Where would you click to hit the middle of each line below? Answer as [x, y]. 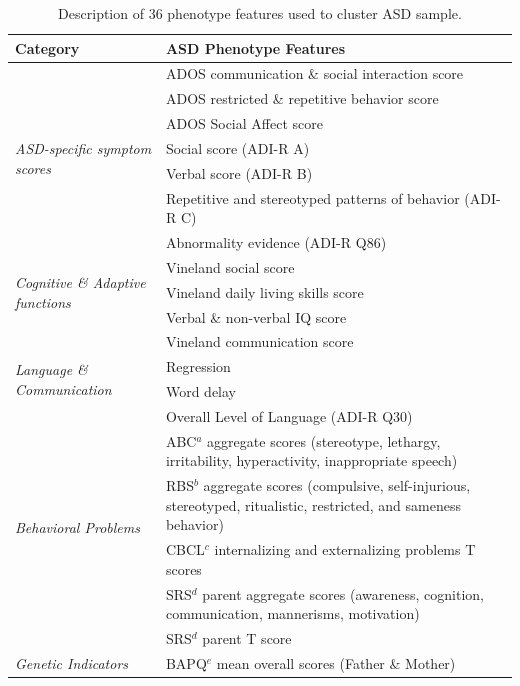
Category [47, 47]
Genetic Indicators [72, 663]
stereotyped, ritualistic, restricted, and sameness [313, 504]
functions [43, 301]
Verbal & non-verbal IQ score [256, 316]
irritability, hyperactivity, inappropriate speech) [311, 460]
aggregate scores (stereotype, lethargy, [324, 440]
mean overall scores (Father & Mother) [336, 663]
